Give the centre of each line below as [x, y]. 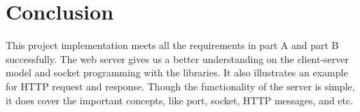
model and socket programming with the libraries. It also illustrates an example [177, 72]
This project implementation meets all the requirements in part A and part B [172, 45]
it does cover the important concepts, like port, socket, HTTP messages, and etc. [180, 100]
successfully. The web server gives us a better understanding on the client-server [178, 58]
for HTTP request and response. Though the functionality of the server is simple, [180, 86]
